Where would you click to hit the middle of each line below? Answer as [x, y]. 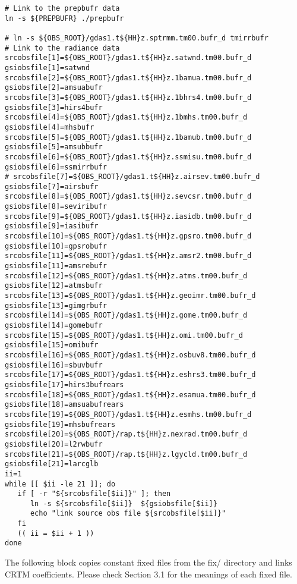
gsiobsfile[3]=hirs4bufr [54, 107]
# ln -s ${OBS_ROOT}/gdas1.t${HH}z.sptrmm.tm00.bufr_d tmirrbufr [137, 38]
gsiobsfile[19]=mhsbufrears [60, 424]
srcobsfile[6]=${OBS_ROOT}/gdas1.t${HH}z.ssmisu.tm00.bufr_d [128, 157]
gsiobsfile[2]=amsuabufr [54, 88]
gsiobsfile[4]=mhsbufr [50, 127]
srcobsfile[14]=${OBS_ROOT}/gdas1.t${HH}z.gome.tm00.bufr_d [126, 315]
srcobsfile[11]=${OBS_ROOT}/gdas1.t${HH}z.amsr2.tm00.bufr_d [128, 256]
